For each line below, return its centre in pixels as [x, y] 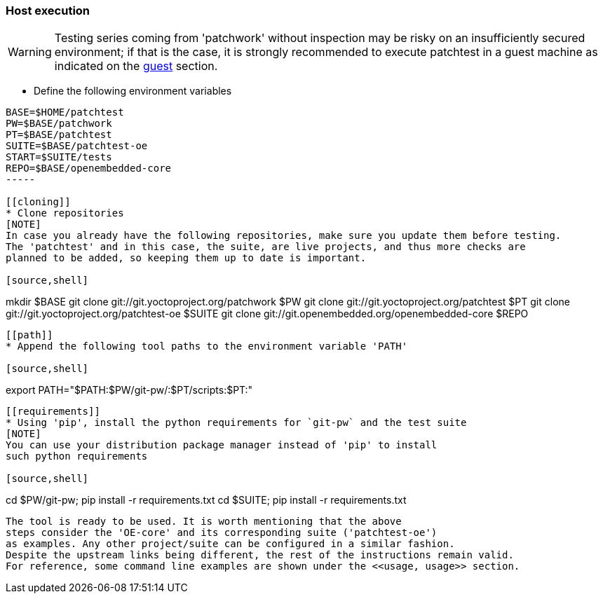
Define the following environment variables [133, 91]
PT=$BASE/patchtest [59, 135]
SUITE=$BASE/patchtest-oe [77, 146]
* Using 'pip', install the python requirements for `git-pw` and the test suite [236, 423]
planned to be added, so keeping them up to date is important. [186, 258]
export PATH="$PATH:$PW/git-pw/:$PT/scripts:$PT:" [129, 390]
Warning [30, 52]
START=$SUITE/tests [59, 157]
